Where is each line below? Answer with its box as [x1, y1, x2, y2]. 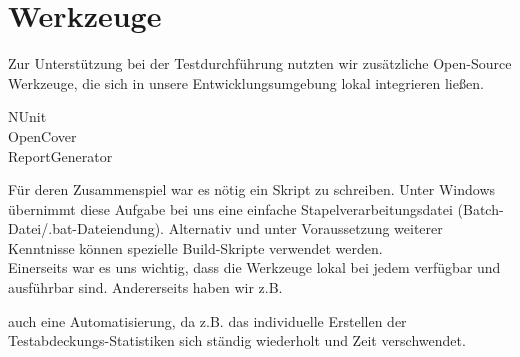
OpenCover [8, 125, 77, 146]
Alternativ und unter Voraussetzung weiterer [168, 218, 443, 239]
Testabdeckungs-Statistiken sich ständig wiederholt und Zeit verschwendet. [8, 330, 466, 351]
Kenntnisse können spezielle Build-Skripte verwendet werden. [8, 237, 383, 258]
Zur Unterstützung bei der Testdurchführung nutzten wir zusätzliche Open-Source [8, 53, 512, 74]
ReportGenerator [8, 145, 113, 166]
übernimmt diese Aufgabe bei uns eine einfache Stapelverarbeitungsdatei [8, 198, 453, 219]
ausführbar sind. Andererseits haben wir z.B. [8, 277, 283, 298]
